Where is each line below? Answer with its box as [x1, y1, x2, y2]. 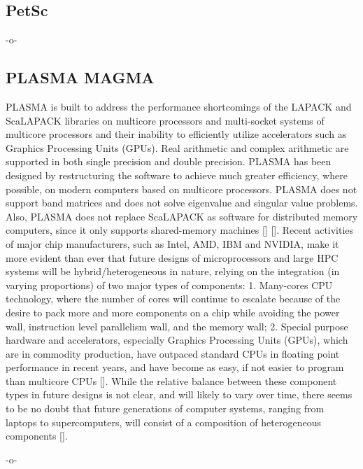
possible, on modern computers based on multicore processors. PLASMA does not [6, 181, 357, 196]
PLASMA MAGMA [6, 66, 155, 88]
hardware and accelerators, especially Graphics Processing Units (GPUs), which [6, 332, 348, 347]
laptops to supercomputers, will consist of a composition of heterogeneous [6, 414, 321, 429]
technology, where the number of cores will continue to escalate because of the [6, 291, 341, 306]
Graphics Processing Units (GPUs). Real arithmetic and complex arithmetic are [6, 140, 349, 155]
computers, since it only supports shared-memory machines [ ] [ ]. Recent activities [6, 223, 354, 237]
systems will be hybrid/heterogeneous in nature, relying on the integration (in [6, 264, 340, 279]
